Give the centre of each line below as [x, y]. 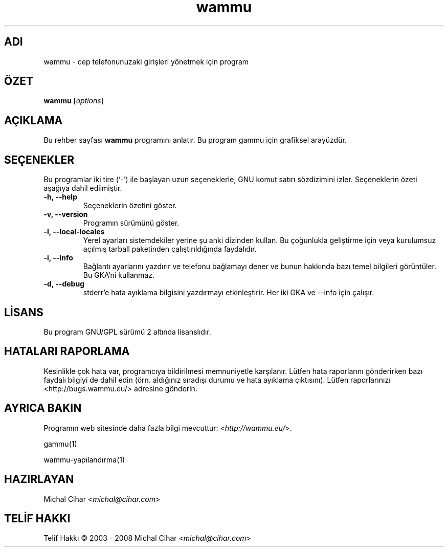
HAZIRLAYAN [39, 479]
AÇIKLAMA [33, 120]
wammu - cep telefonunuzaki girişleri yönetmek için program [146, 61]
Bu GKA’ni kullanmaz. [119, 275]
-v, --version [66, 214]
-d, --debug [64, 284]
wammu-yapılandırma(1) [84, 459]
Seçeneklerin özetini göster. [130, 206]
